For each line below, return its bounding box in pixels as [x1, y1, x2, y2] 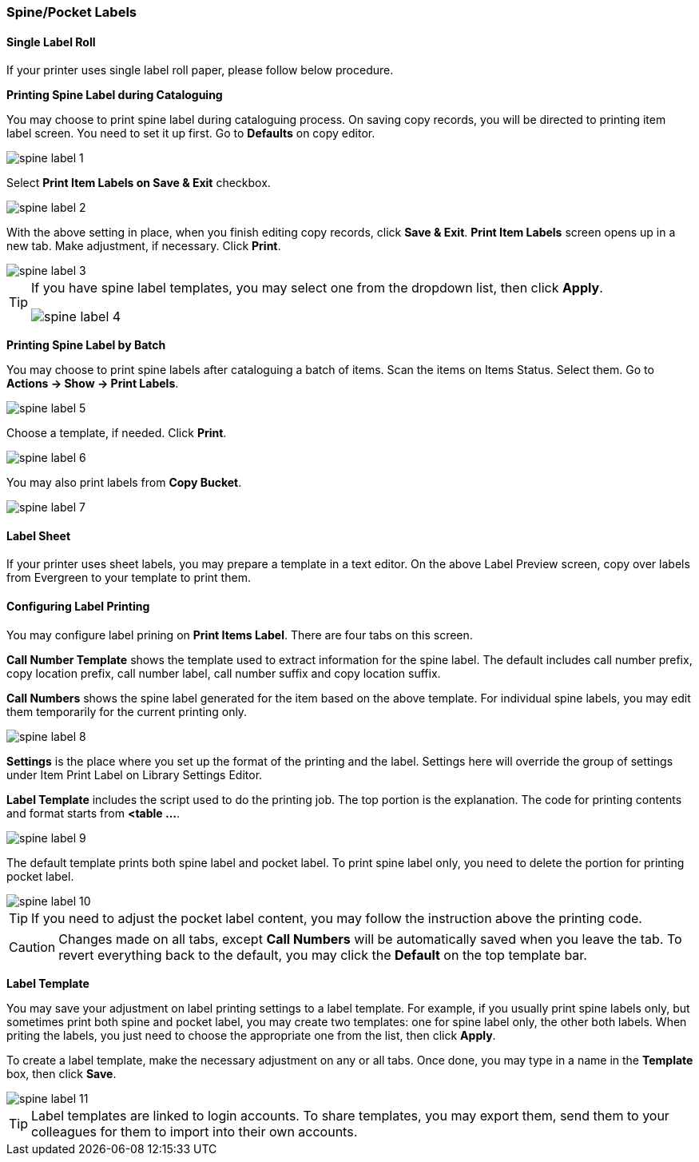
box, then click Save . [6, 1066, 117, 1080]
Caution [9, 938, 56, 955]
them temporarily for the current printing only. [6, 704, 248, 718]
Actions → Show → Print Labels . [6, 376, 179, 391]
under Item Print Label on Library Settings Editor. [6, 767, 263, 782]
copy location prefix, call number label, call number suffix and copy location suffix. [6, 666, 441, 680]
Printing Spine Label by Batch [6, 338, 166, 352]
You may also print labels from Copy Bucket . [6, 476, 242, 490]
